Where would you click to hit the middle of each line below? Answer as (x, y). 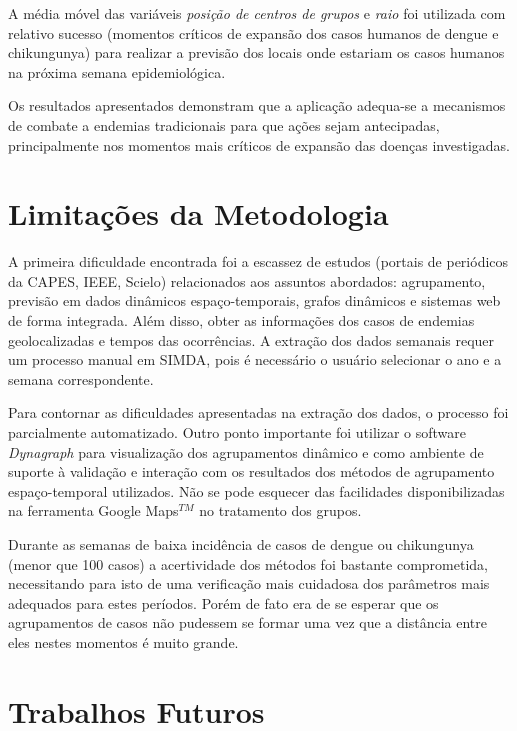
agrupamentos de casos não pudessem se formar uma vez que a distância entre (247, 622)
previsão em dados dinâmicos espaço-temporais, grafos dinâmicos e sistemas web (254, 300)
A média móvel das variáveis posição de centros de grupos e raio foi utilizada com (257, 13)
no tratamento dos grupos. (280, 510)
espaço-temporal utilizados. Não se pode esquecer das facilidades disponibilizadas (256, 490)
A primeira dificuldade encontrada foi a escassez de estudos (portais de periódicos (258, 261)
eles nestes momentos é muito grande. (123, 641)
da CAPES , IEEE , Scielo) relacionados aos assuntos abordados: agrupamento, (247, 280)
